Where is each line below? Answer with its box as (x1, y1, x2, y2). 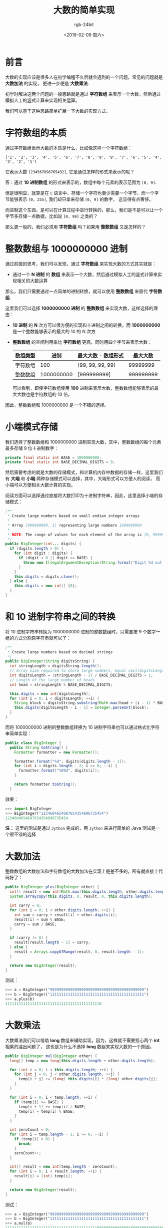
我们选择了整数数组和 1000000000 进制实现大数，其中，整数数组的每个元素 (5, 439, 161, 445)
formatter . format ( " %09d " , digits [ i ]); (18, 768, 99, 773)
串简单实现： (5, 730, 31, 736)
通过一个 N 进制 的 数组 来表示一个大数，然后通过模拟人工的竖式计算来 (12, 271, 158, 277)
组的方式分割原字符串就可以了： (5, 635, 71, 641)
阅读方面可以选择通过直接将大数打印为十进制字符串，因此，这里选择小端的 (5, 493, 158, 499)
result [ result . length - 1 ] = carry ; (14, 940, 91, 945)
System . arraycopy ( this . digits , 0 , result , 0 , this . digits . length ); (9, 894, 153, 899)
